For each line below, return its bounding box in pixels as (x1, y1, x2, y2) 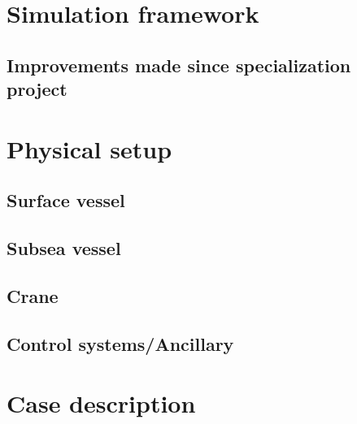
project (7, 76, 67, 102)
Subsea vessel (7, 236, 121, 261)
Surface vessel (7, 188, 125, 213)
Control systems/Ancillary (7, 331, 234, 356)
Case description (7, 387, 196, 420)
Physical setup (7, 132, 172, 165)
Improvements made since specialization (7, 52, 351, 77)
